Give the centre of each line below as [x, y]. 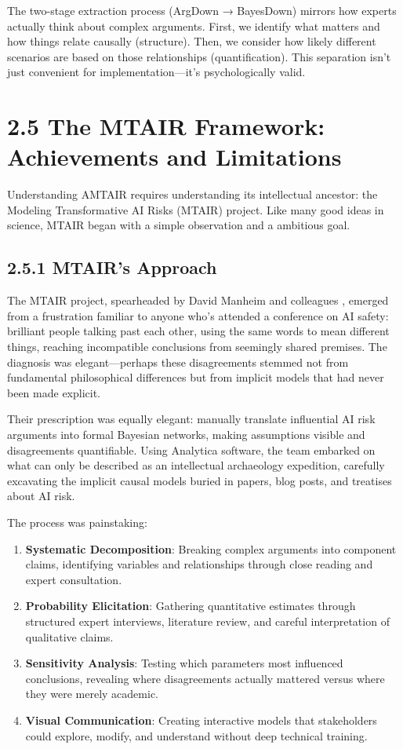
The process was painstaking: [77, 522]
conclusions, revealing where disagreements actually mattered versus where [205, 678]
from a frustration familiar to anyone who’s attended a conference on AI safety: [198, 315]
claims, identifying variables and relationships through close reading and [199, 564]
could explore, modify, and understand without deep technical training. [196, 735]
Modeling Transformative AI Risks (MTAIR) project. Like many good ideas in [196, 209]
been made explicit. [54, 392]
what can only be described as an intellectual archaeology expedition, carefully [196, 465]
